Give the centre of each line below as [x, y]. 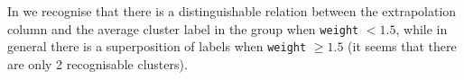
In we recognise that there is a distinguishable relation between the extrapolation [232, 11]
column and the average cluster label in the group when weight [183, 28]
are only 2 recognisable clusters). [97, 63]
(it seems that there [402, 46]
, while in [422, 28]
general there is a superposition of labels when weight [157, 46]
